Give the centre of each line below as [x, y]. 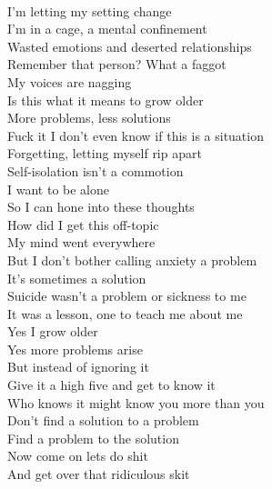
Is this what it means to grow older [106, 100]
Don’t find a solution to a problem [103, 420]
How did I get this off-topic [83, 224]
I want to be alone [58, 189]
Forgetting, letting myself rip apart [105, 153]
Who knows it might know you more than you [136, 402]
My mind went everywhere [81, 242]
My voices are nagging [70, 81]
